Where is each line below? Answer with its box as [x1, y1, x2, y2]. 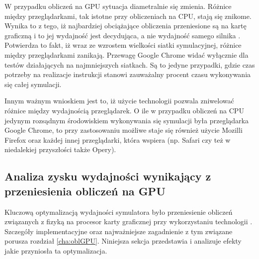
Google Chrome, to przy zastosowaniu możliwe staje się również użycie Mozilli [4, 125, 243, 135]
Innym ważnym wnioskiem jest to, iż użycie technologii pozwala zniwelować [4, 95, 234, 106]
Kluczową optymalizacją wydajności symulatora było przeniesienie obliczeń [4, 206, 233, 217]
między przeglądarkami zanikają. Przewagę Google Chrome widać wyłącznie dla [4, 49, 249, 60]
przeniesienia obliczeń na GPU [4, 183, 166, 198]
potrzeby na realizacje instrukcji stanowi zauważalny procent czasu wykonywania [4, 69, 251, 80]
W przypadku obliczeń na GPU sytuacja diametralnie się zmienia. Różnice [4, 1, 232, 11]
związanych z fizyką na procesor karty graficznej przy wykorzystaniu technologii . [4, 216, 253, 227]
